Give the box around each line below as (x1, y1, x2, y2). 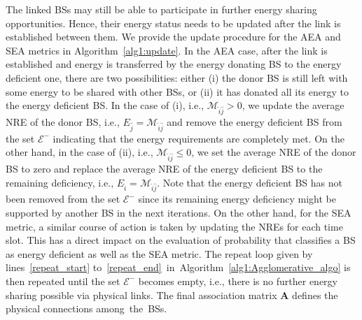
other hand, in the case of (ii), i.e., (6, 145, 153, 159)
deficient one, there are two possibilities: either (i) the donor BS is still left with (6, 70, 348, 85)
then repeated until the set (6, 273, 120, 288)
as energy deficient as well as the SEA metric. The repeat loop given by (6, 246, 313, 261)
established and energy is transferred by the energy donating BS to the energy (6, 57, 342, 71)
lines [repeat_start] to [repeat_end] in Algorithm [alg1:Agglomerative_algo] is (6, 260, 351, 275)
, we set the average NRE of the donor (191, 145, 356, 159)
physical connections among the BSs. (6, 301, 167, 316)
